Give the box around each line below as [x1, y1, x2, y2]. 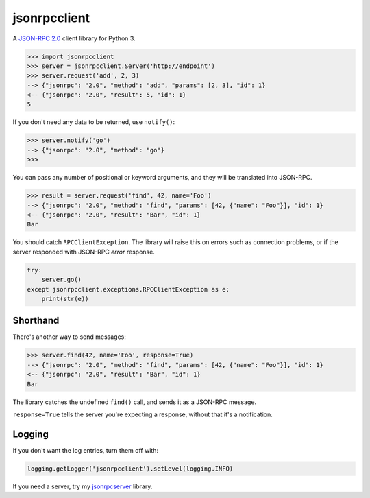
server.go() [41, 276, 82, 284]
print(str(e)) [41, 295, 89, 303]
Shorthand [12, 315, 60, 327]
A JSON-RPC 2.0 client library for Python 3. [12, 34, 136, 43]
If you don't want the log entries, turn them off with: [12, 446, 159, 454]
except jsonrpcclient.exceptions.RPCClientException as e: [27, 285, 230, 293]
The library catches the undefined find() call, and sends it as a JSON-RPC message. [12, 398, 257, 406]
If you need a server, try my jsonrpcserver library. [12, 482, 153, 490]
